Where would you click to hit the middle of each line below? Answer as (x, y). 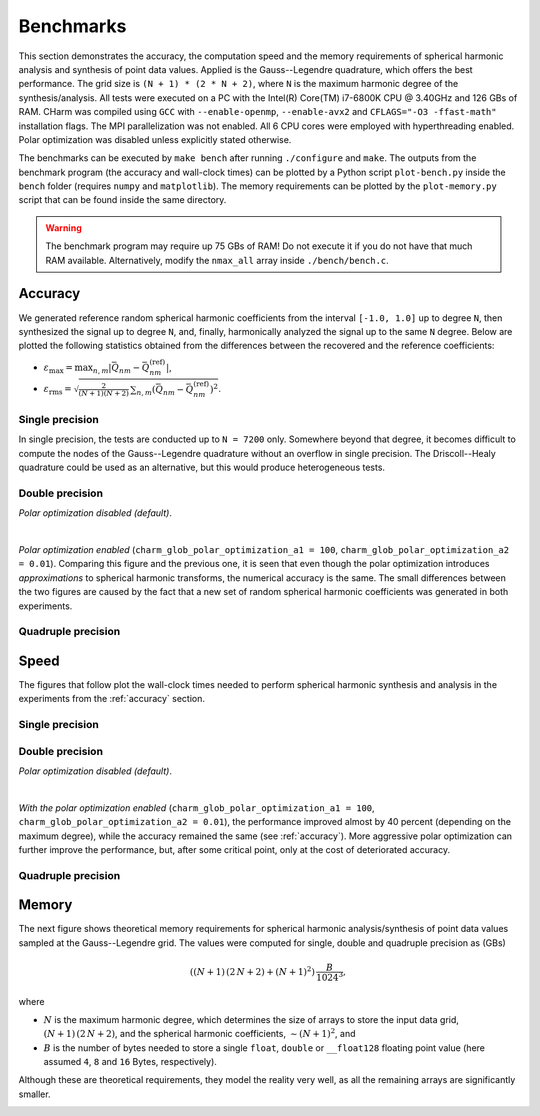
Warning (63, 227)
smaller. (34, 1094)
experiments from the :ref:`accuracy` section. (111, 699)
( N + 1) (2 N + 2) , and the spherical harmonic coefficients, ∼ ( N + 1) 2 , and (199, 1033)
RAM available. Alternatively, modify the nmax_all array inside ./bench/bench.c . (217, 260)
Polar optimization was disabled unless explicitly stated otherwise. (155, 139)
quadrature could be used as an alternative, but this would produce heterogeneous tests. (201, 467)
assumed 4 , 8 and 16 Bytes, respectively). (130, 1062)
